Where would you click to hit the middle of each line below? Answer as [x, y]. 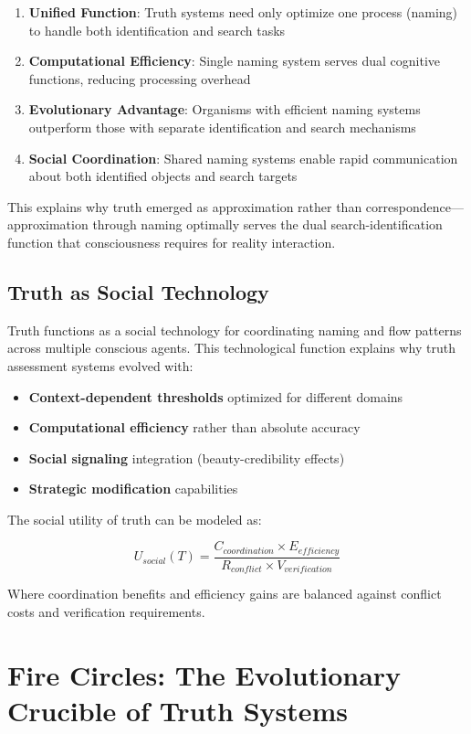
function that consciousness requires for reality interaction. [172, 242]
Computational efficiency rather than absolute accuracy [194, 427]
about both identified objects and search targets [163, 176]
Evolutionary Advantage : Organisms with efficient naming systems [225, 109]
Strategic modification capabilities [133, 489]
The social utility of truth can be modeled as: [135, 519]
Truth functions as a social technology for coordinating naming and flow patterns [235, 330]
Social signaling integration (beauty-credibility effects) [187, 457]
